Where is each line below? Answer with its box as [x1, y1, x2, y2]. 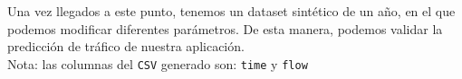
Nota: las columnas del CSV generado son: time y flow [7, 54, 308, 73]
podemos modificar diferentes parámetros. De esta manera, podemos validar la [7, 19, 443, 38]
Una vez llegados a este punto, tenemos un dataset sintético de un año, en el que [7, 2, 456, 20]
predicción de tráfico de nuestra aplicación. [7, 37, 245, 56]
